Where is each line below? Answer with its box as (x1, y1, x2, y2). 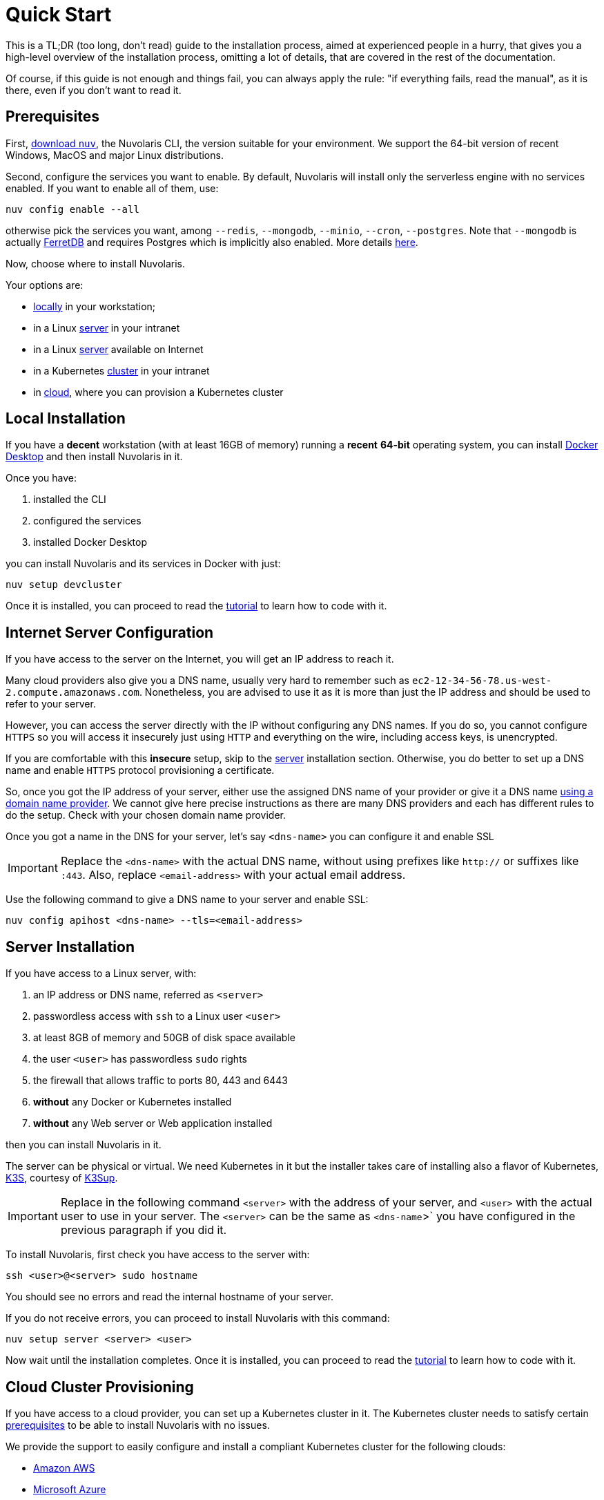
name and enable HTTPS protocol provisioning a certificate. (6, 764, 275, 777)
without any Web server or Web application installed (33, 1117, 273, 1130)
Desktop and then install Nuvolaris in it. (6, 450, 183, 463)
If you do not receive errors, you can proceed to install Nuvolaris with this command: (6, 1312, 390, 1325)
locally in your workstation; (33, 300, 156, 312)
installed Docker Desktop (33, 536, 147, 549)
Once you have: (6, 472, 77, 484)
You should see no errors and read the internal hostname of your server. (6, 1291, 334, 1303)
